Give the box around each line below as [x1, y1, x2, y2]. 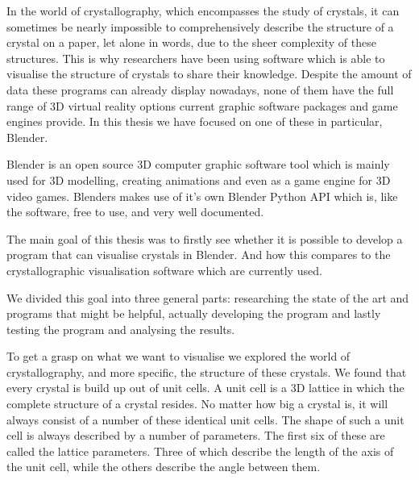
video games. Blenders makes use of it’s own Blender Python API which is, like [6, 187, 398, 204]
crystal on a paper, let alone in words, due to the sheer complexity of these [6, 34, 376, 51]
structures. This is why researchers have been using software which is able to [6, 49, 385, 66]
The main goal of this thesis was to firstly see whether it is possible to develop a [6, 230, 403, 247]
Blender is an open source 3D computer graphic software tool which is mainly [6, 156, 390, 173]
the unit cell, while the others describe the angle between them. [6, 458, 321, 475]
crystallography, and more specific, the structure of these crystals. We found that [6, 363, 407, 380]
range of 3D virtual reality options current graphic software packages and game [6, 97, 398, 114]
